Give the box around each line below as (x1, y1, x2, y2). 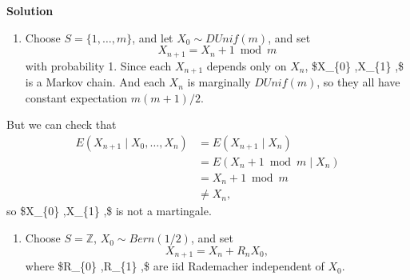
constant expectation (25, 89, 128, 106)
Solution (6, 2, 54, 18)
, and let (132, 29, 173, 46)
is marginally (187, 74, 251, 90)
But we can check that (6, 116, 117, 133)
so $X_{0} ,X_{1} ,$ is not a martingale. (6, 202, 212, 219)
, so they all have (316, 74, 400, 90)
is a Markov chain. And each (25, 74, 165, 90)
